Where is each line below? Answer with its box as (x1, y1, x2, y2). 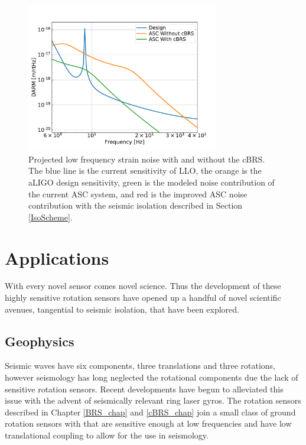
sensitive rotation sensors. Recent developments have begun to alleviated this (5, 382, 284, 395)
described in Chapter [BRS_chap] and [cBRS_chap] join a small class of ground (5, 405, 296, 418)
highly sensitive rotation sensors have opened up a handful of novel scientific (5, 291, 281, 304)
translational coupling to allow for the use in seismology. (5, 429, 209, 441)
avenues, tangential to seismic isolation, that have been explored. (5, 303, 239, 315)
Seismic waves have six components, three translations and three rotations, (5, 359, 275, 372)
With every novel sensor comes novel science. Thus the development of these (5, 280, 281, 292)
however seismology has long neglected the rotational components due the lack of (5, 371, 298, 384)
